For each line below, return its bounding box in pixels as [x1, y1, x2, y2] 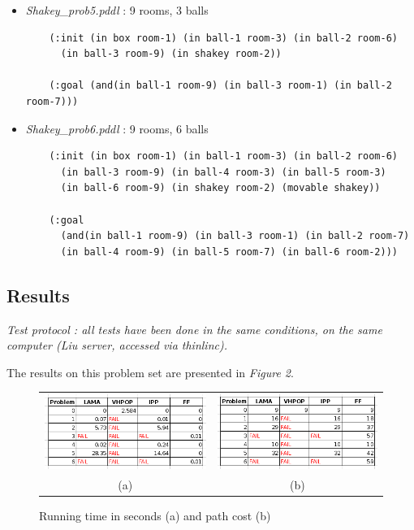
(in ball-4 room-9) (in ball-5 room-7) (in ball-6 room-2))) [60, 245, 398, 258]
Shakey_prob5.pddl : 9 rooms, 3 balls [25, 2, 209, 18]
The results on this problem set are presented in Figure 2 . [6, 363, 294, 380]
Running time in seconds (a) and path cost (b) [39, 507, 271, 524]
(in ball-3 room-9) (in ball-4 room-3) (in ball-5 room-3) [60, 166, 386, 178]
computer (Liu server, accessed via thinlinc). [6, 337, 227, 354]
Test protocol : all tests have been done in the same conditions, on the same [6, 320, 382, 337]
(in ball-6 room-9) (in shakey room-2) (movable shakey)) [60, 182, 381, 194]
